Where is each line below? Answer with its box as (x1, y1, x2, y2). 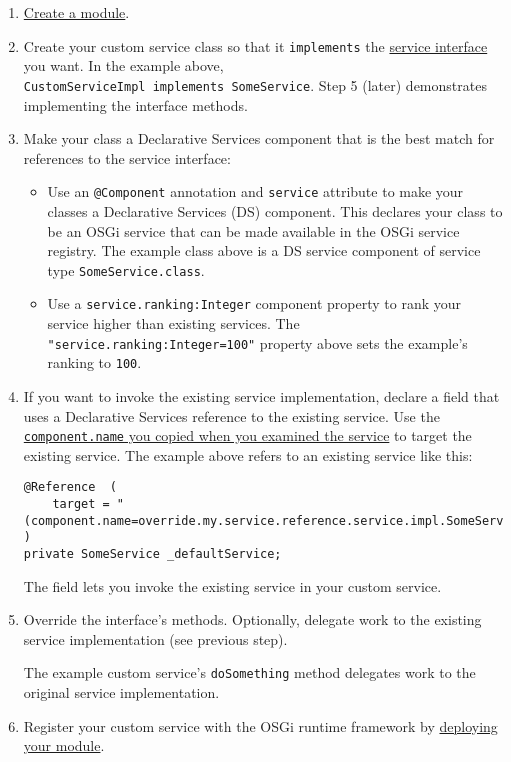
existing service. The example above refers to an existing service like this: (23, 444, 473, 465)
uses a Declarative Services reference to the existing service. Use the (23, 405, 440, 426)
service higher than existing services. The (47, 313, 300, 334)
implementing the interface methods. (23, 94, 248, 115)
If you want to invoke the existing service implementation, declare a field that (23, 385, 500, 406)
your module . (23, 735, 105, 756)
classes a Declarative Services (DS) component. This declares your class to (47, 200, 503, 221)
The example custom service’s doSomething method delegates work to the (23, 662, 476, 683)
